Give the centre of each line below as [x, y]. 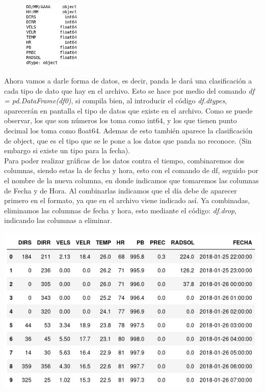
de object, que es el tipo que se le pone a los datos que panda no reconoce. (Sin [128, 140]
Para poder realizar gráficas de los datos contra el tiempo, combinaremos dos [124, 160]
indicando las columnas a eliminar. [58, 220]
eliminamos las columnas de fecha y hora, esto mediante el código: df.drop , [121, 210]
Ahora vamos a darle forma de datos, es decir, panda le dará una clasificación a [128, 81]
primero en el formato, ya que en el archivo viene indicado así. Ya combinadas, [127, 200]
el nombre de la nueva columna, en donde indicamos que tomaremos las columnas [131, 180]
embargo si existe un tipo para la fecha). [67, 150]
